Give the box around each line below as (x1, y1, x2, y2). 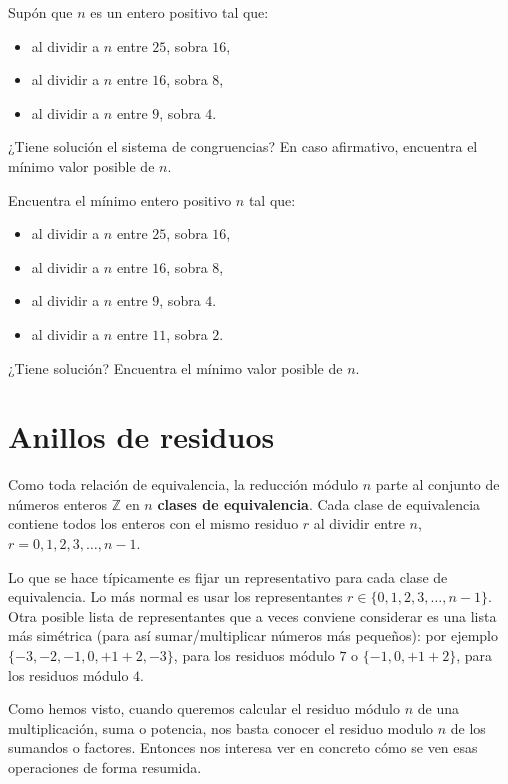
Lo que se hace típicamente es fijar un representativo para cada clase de (8, 566, 448, 587)
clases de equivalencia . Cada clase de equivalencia (157, 493, 481, 514)
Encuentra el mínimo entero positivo (8, 189, 232, 210)
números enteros (8, 493, 107, 514)
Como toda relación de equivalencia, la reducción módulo (8, 474, 359, 495)
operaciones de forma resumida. (8, 756, 202, 777)
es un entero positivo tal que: (90, 2, 269, 22)
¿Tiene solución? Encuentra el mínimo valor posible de (8, 357, 343, 378)
